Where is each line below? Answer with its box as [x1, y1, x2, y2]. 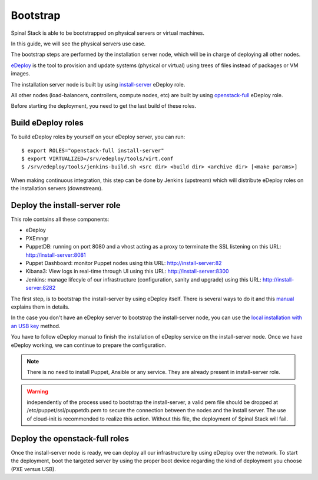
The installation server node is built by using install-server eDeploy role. [11, 81, 185, 88]
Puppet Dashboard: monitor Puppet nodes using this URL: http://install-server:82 [25, 260, 222, 266]
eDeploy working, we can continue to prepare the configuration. [11, 342, 167, 349]
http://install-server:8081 [25, 251, 86, 259]
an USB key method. [11, 322, 61, 329]
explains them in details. [11, 303, 70, 310]
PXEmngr [25, 234, 49, 241]
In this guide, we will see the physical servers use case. [11, 40, 146, 47]
